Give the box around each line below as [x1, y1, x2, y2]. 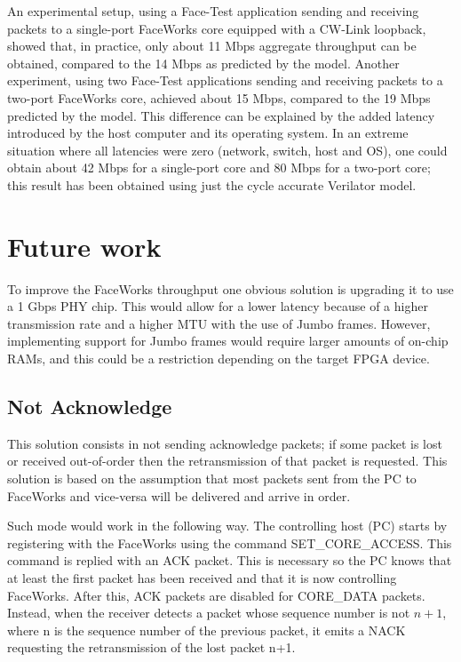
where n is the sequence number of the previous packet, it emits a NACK [7, 620, 406, 639]
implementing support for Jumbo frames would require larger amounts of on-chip [7, 331, 449, 350]
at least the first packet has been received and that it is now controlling [7, 568, 397, 586]
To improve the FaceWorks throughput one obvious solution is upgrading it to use [7, 279, 454, 298]
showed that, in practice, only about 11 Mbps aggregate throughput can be [7, 36, 417, 55]
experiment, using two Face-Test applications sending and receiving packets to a [7, 71, 443, 90]
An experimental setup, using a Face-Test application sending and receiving [7, 2, 419, 20]
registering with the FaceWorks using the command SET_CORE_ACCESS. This [7, 533, 452, 552]
